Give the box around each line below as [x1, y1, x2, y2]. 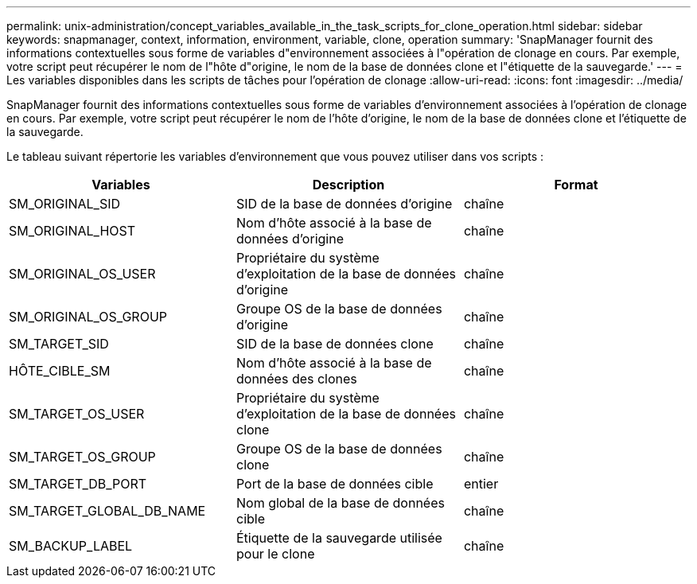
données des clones [236, 371, 357, 387]
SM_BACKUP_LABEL [9, 538, 133, 554]
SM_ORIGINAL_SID [9, 196, 120, 212]
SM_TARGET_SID [9, 336, 109, 352]
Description [312, 177, 385, 193]
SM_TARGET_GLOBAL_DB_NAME [9, 503, 206, 519]
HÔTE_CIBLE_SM [9, 363, 111, 379]
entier [463, 476, 499, 492]
